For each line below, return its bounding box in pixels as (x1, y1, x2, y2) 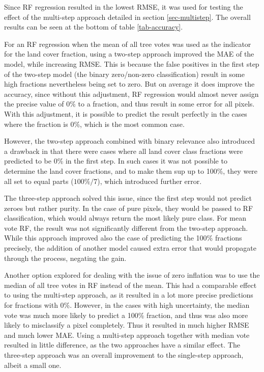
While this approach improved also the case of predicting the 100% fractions (4, 232, 242, 243)
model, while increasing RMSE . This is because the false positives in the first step (4, 58, 259, 69)
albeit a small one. (4, 359, 62, 370)
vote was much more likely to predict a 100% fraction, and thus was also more (4, 309, 248, 320)
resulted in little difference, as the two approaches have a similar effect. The (4, 339, 240, 350)
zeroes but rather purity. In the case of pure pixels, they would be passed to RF (4, 202, 253, 213)
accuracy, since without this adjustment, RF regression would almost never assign (4, 88, 259, 99)
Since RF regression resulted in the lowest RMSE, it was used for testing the (4, 2, 243, 12)
